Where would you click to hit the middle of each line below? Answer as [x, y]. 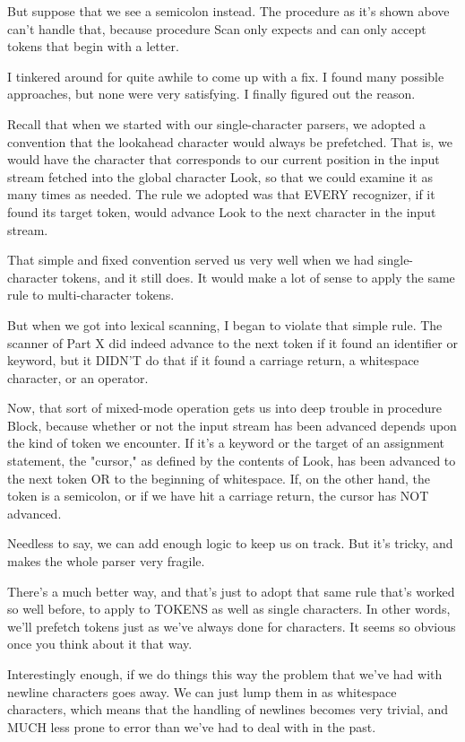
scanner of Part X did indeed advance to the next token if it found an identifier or [232, 342]
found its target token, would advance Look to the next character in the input [222, 211]
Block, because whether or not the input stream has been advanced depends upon [232, 425]
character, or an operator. [78, 377]
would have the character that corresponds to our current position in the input [224, 159]
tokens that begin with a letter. [93, 46]
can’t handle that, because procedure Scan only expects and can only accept [217, 28]
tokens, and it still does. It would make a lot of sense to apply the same [258, 277]
